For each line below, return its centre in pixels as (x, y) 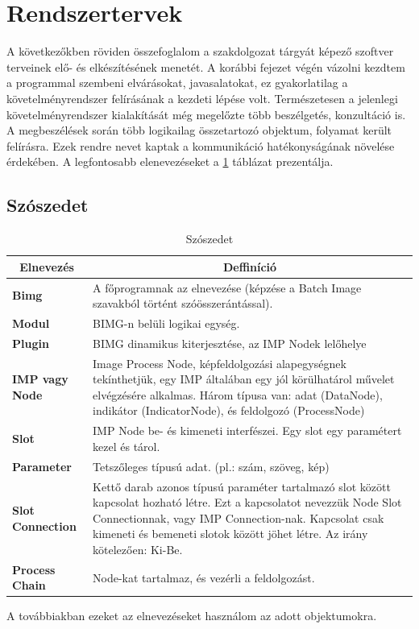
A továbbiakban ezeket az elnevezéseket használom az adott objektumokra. (192, 616)
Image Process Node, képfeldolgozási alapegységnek (220, 363)
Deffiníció (250, 266)
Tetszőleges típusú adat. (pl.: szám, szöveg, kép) (211, 466)
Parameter (42, 466)
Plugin (31, 343)
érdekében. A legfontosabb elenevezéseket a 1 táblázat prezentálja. (170, 161)
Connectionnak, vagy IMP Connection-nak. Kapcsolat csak (239, 517)
